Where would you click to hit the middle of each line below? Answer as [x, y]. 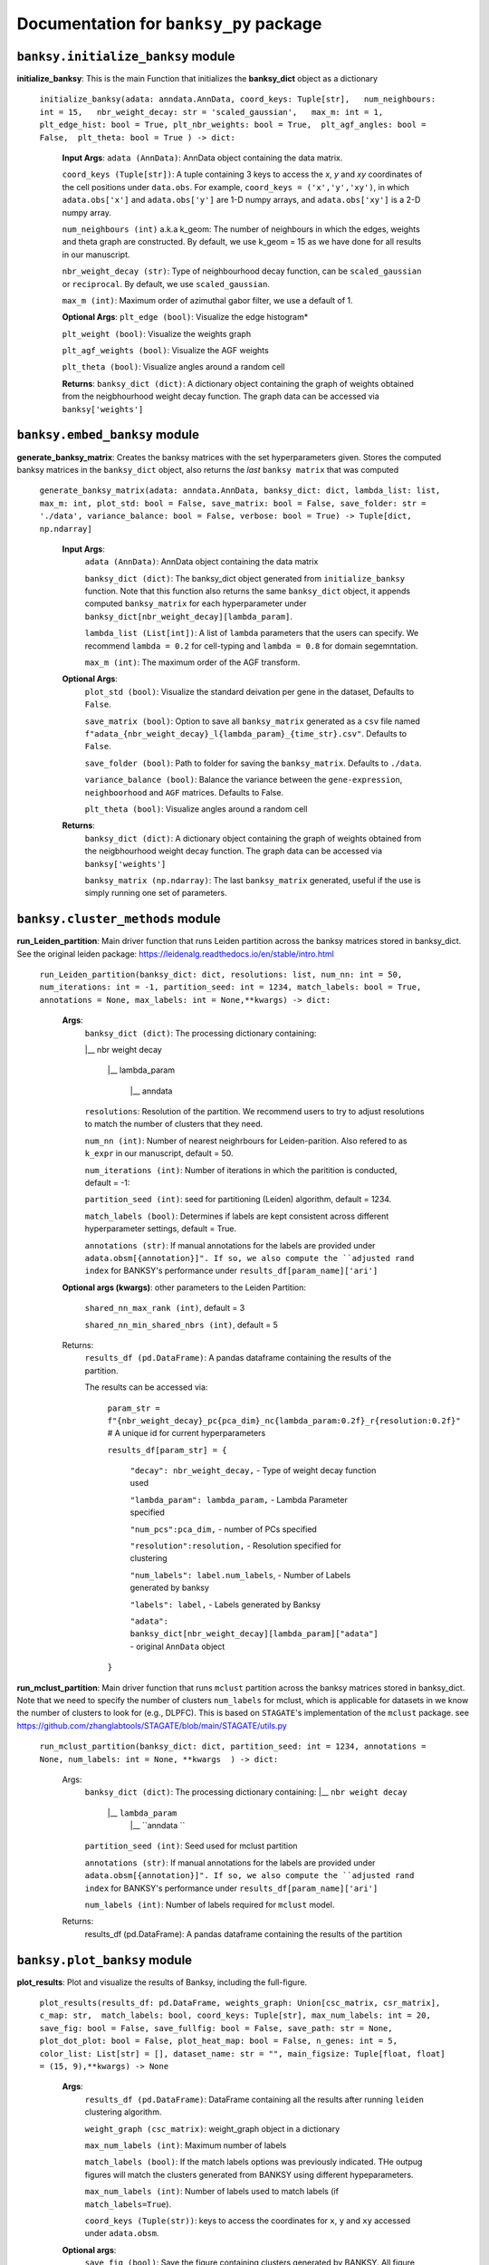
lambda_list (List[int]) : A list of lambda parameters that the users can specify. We [252, 633]
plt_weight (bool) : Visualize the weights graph [157, 333]
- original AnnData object [177, 1646]
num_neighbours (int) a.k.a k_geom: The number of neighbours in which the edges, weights [241, 229]
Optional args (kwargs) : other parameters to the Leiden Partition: [184, 1287]
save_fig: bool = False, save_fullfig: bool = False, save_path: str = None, [216, 2028]
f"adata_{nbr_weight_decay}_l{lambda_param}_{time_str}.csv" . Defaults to [246, 733]
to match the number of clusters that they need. [174, 1124]
